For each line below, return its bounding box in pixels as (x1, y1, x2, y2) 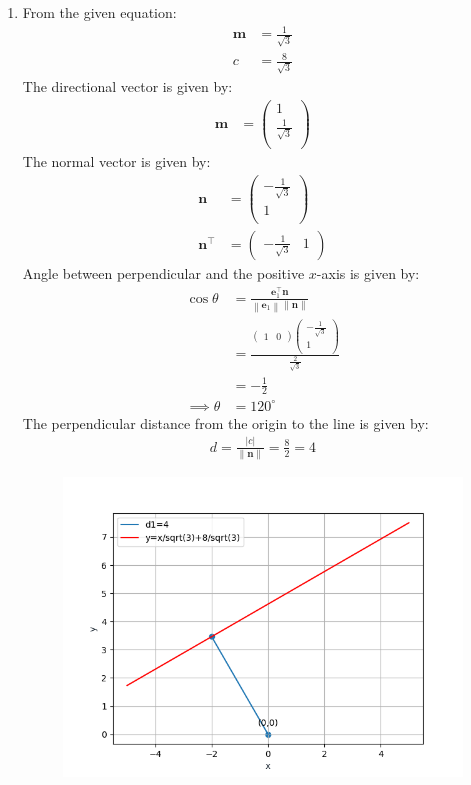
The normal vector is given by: (22, 151, 211, 172)
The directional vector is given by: (22, 76, 233, 97)
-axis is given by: (316, 263, 420, 284)
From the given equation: (22, 2, 177, 22)
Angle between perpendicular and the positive (22, 263, 305, 284)
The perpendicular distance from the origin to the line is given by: (22, 412, 429, 433)
